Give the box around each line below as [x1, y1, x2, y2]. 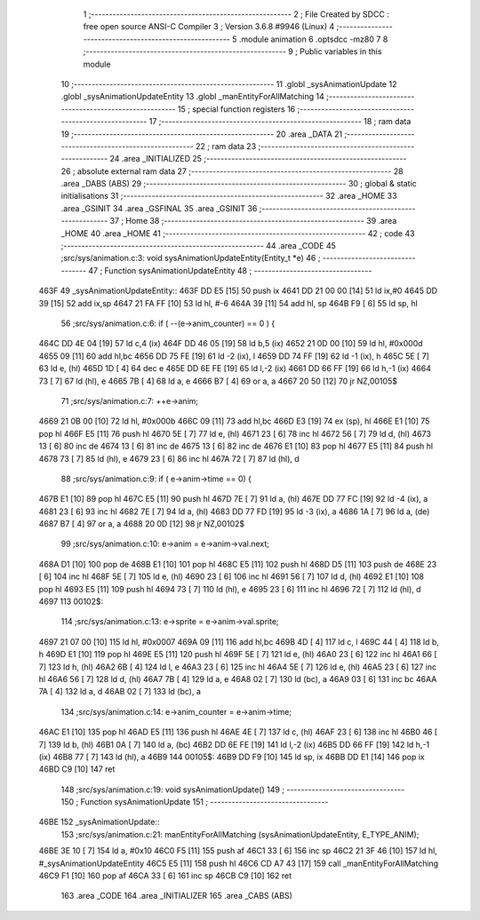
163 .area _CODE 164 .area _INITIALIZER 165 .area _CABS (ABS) [60, 891, 293, 901]
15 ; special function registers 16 [178, 103, 296, 115]
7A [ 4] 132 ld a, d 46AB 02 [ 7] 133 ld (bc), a [38, 686, 202, 697]
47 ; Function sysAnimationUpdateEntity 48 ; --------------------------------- [88, 265, 372, 275]
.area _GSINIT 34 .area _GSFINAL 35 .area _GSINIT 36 [60, 202, 258, 213]
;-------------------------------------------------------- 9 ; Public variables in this [83, 46, 382, 57]
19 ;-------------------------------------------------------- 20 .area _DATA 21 [60, 129, 343, 139]
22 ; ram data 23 [196, 140, 257, 151]
